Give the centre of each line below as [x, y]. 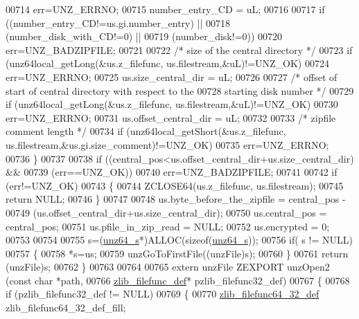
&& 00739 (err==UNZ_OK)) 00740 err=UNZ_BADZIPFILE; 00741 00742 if [172, 172]
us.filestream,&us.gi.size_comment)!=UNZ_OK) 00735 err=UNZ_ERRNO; [167, 144]
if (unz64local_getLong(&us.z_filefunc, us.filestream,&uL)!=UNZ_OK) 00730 [172, 104]
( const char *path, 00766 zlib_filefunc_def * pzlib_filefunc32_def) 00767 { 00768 [178, 280]
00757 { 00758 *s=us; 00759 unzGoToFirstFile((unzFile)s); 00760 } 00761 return [177, 253]
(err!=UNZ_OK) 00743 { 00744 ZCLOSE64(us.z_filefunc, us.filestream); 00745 [175, 185]
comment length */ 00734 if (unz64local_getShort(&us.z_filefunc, [146, 131]
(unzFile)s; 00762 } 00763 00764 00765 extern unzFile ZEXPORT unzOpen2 [168, 267]
